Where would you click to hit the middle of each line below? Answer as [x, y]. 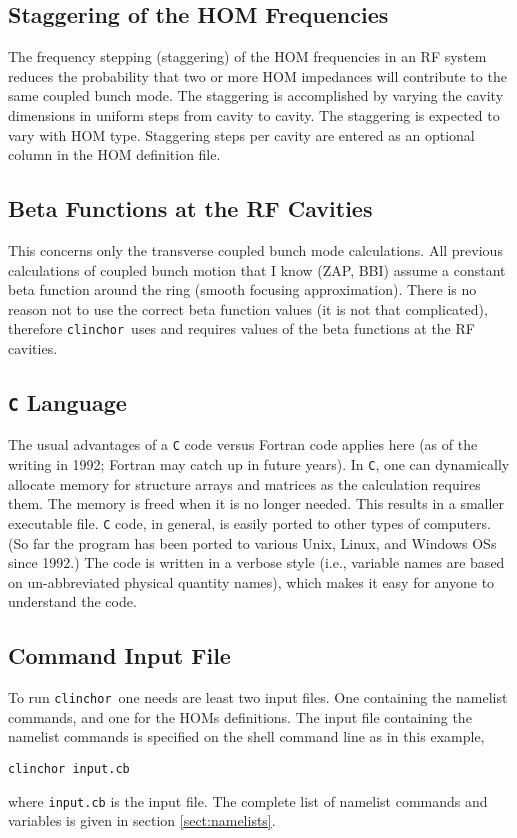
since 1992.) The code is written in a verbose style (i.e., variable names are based [256, 562]
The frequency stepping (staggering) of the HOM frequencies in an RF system [247, 56]
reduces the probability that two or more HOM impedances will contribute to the [257, 75]
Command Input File [119, 655]
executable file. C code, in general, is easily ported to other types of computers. [249, 522]
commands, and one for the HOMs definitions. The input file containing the [240, 716]
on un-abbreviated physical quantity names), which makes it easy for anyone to [251, 581]
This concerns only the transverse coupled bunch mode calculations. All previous [255, 249]
